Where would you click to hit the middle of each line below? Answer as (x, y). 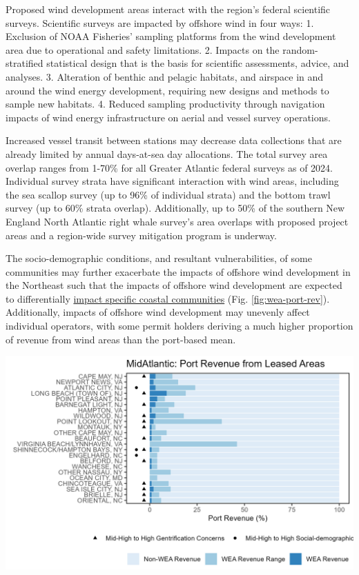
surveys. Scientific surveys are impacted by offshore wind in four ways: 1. (160, 22)
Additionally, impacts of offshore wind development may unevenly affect (158, 312)
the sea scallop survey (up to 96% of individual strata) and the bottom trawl (168, 194)
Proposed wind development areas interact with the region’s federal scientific (168, 9)
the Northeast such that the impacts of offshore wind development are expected (174, 285)
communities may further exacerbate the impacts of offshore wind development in (178, 271)
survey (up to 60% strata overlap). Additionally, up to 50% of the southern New (175, 208)
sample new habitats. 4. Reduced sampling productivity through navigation (165, 104)
